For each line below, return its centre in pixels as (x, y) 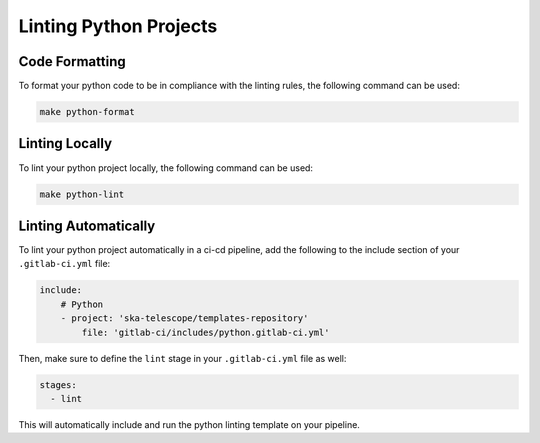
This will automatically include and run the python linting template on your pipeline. (189, 424)
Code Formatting (72, 61)
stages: (58, 384)
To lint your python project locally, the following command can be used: (166, 167)
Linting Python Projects (118, 26)
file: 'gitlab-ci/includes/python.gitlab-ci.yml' (205, 332)
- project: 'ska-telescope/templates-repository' (184, 318)
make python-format (87, 112)
